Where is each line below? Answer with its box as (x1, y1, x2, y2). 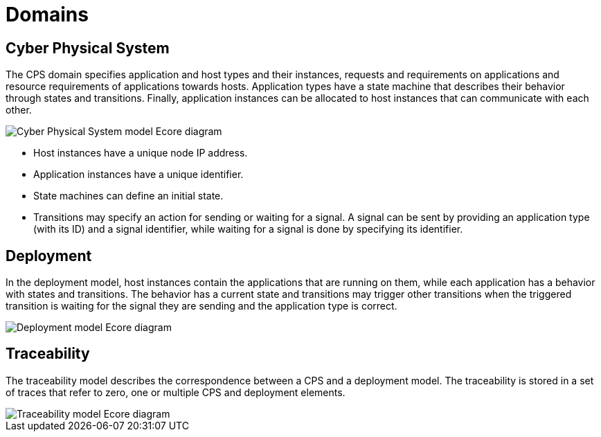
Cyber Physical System (6, 39, 170, 57)
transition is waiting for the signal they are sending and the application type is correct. (6, 300, 397, 312)
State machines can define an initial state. (33, 190, 224, 202)
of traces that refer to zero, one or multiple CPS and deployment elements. (6, 386, 346, 398)
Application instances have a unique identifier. (33, 168, 244, 181)
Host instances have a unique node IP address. (33, 147, 248, 159)
